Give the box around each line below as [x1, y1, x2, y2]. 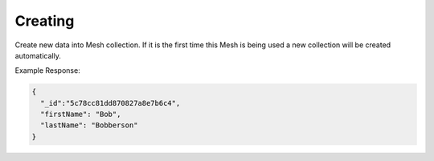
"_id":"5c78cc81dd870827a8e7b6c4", [40, 99, 181, 107]
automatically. [14, 50, 62, 60]
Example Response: [14, 66, 80, 75]
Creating [14, 12, 75, 30]
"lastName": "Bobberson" [40, 121, 138, 130]
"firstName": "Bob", [40, 110, 121, 119]
